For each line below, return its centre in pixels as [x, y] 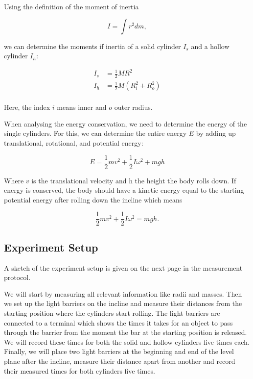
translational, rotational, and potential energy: [74, 142]
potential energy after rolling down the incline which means [93, 199]
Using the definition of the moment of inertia [71, 6]
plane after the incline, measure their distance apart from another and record [120, 361]
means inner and [82, 107]
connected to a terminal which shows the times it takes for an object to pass [118, 322]
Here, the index [27, 107]
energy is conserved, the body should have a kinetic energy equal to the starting [124, 190]
